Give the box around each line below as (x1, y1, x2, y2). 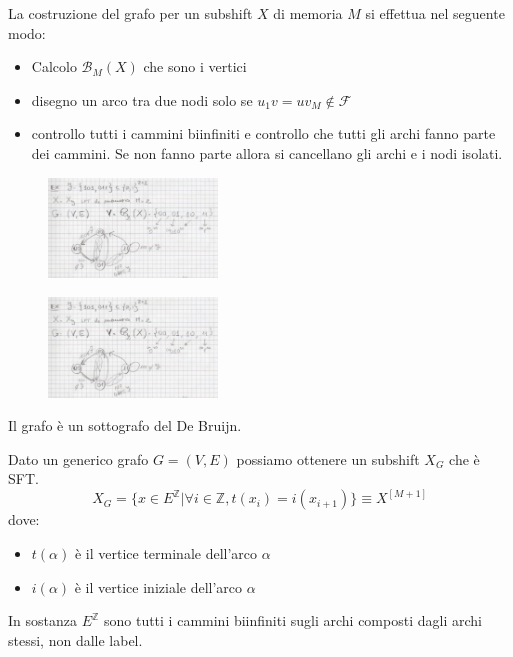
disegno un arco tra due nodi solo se (31, 89, 253, 110)
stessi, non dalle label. (8, 629, 143, 650)
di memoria (273, 3, 343, 23)
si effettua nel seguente (365, 3, 505, 23)
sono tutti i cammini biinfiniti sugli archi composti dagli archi (103, 610, 482, 631)
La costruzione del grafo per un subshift (8, 3, 253, 23)
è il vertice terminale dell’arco (74, 542, 258, 563)
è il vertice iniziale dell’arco (74, 576, 243, 597)
